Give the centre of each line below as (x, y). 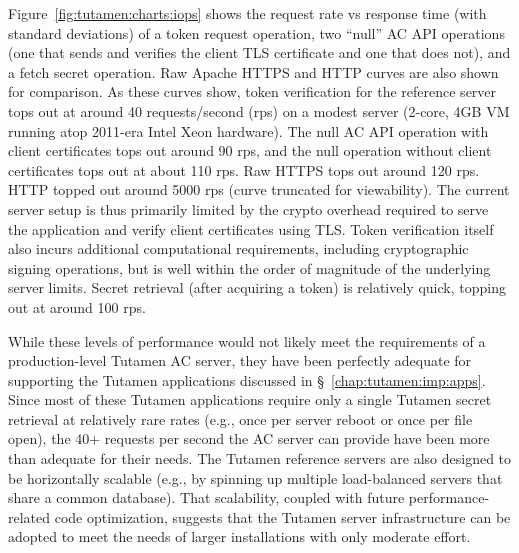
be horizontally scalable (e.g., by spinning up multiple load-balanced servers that (255, 477)
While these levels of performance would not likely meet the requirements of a (247, 340)
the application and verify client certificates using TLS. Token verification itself (251, 228)
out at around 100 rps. (77, 306)
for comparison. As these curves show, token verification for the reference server (252, 91)
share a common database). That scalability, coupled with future (206, 497)
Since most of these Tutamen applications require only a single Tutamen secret (250, 399)
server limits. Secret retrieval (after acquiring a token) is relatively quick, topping (257, 287)
